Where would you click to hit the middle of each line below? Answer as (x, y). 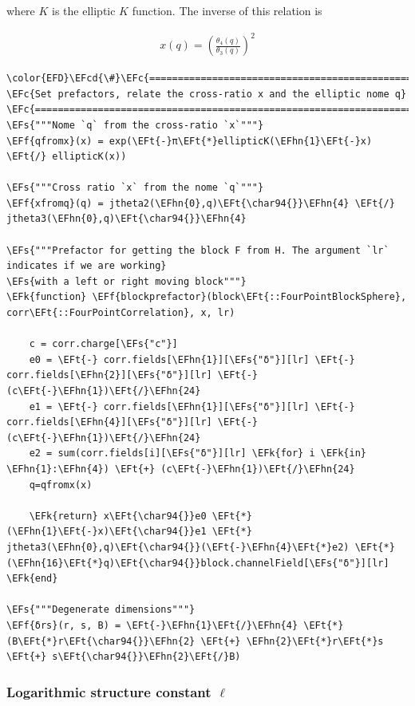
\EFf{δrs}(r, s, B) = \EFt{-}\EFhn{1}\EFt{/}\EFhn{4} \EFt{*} (175, 625)
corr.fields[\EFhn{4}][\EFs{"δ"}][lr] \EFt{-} (132, 422)
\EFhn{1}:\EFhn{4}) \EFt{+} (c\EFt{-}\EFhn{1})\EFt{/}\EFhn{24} (181, 469)
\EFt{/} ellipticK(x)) (67, 157)
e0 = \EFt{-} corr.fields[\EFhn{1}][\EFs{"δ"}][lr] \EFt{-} (192, 359)
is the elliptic (84, 10)
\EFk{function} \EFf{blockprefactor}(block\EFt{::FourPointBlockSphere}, (207, 297)
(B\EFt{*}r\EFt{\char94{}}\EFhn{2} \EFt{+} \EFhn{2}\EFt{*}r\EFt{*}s (195, 641)
